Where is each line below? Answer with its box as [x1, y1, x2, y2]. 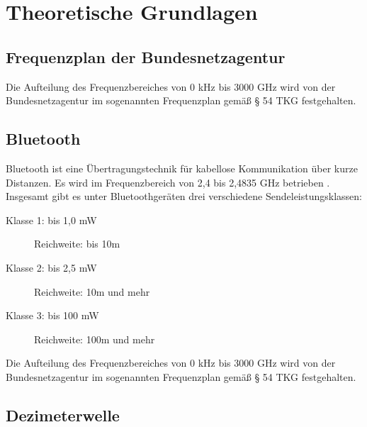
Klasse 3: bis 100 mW [6, 308, 99, 323]
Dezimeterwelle [6, 404, 120, 426]
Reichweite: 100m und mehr [34, 331, 155, 346]
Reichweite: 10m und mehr [34, 284, 150, 299]
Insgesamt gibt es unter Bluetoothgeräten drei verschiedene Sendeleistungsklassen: [6, 189, 362, 204]
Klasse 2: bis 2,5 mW [6, 260, 97, 274]
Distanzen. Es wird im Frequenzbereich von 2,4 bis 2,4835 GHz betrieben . [6, 174, 330, 189]
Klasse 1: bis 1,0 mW [6, 212, 97, 227]
